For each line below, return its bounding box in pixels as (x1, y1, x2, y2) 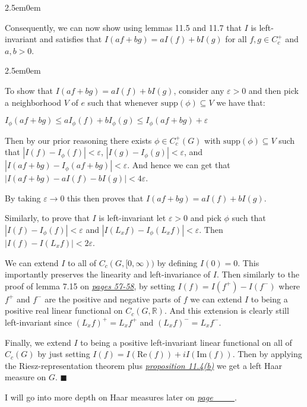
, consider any (173, 84, 224, 96)
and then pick (248, 84, 299, 96)
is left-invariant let (99, 212, 166, 224)
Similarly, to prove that (5, 212, 90, 224)
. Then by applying (232, 348, 302, 360)
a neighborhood (5, 96, 61, 108)
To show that (5, 84, 53, 96)
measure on (5, 371, 46, 383)
